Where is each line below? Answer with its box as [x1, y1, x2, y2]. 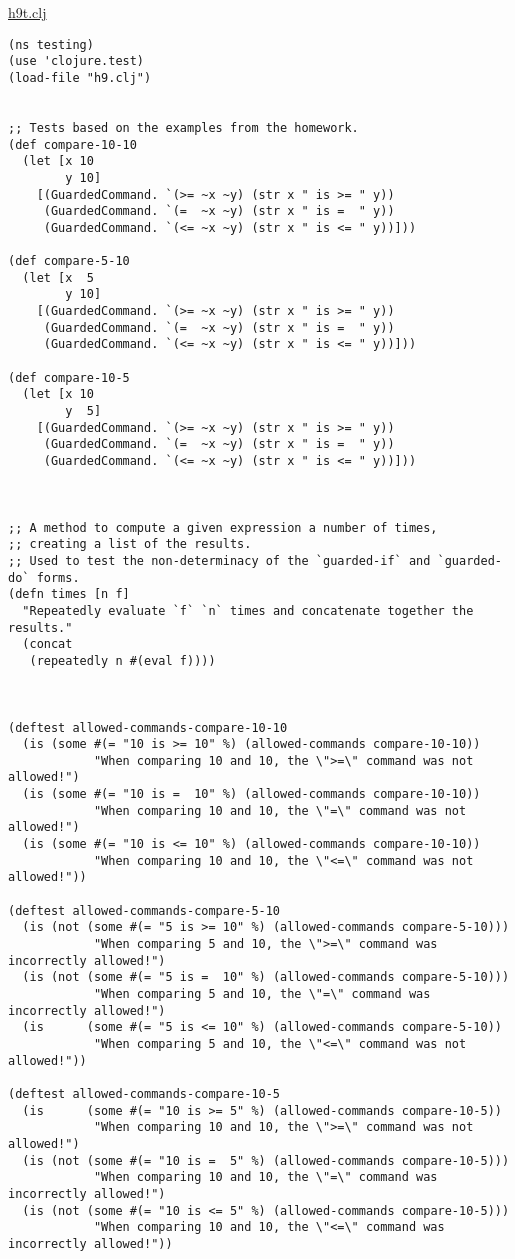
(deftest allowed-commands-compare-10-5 [8, 1086, 281, 1101]
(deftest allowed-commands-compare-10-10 [8, 720, 288, 735]
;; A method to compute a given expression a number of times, [8, 520, 438, 535]
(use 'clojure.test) [8, 54, 145, 69]
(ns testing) [8, 37, 94, 52]
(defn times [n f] [8, 587, 130, 602]
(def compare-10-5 [8, 370, 130, 385]
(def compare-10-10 [8, 137, 137, 152]
